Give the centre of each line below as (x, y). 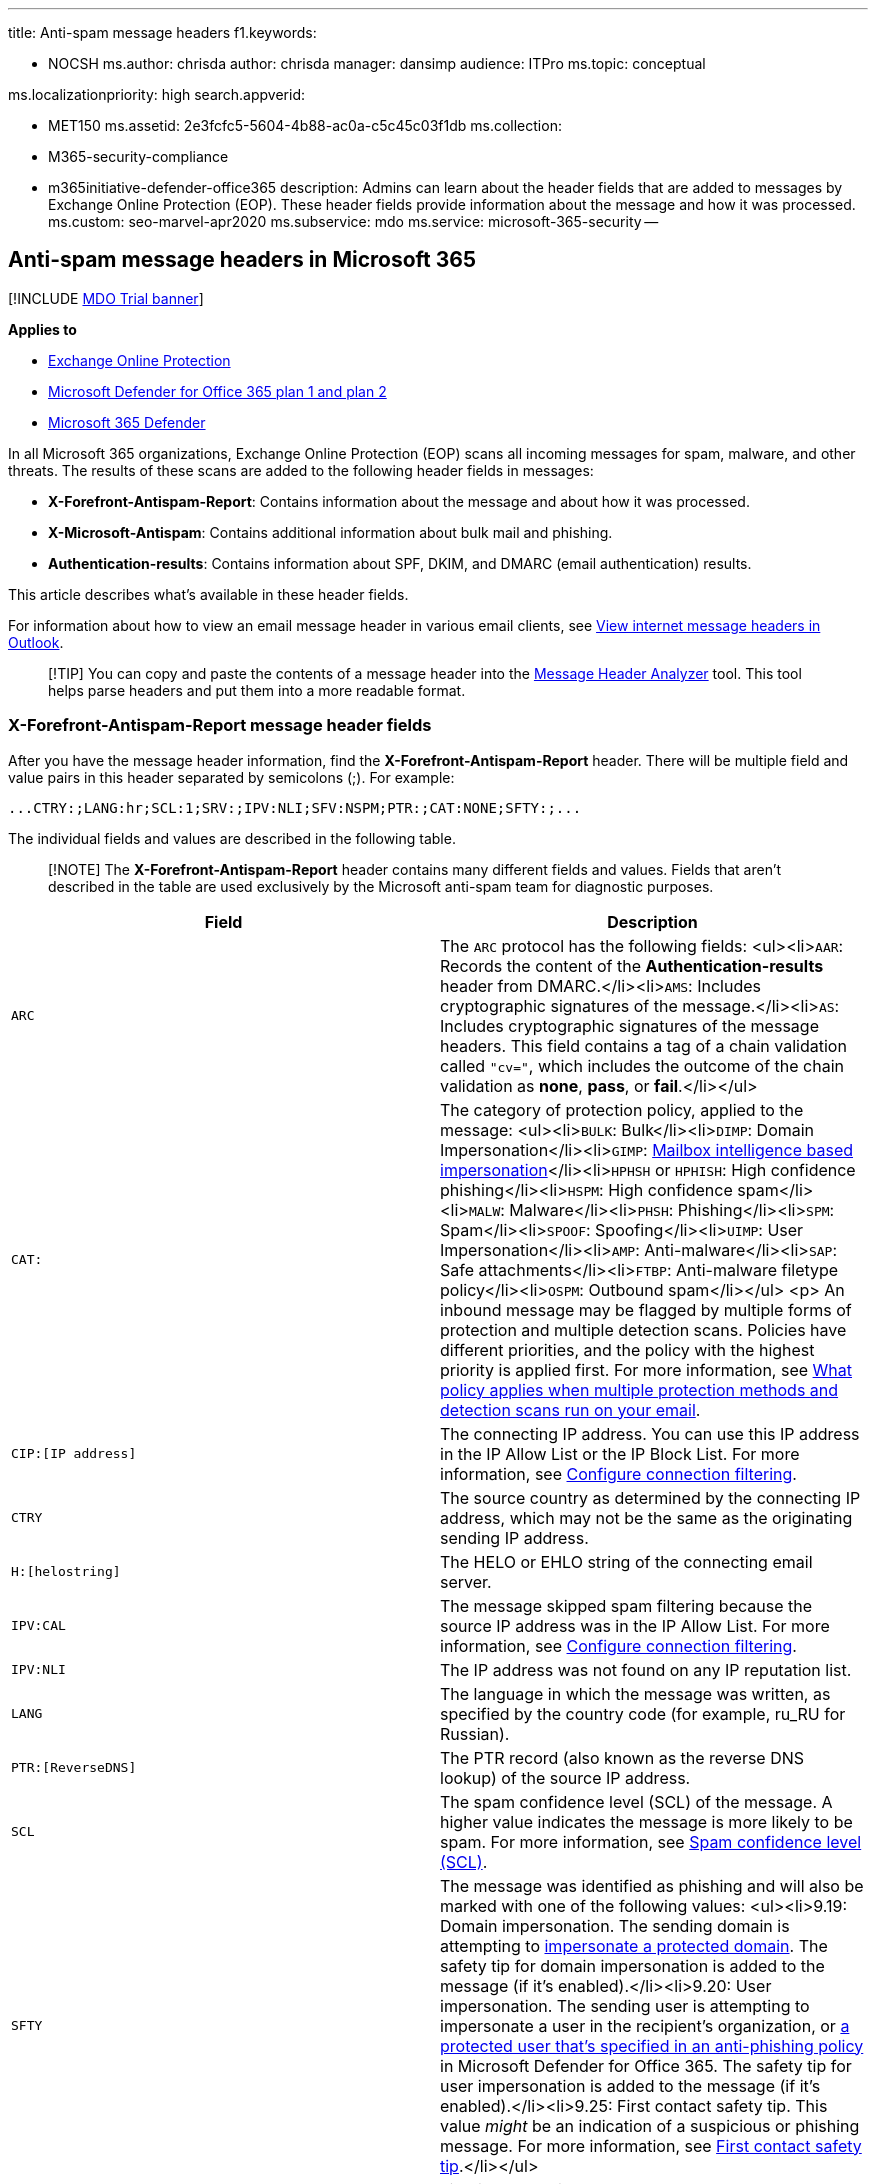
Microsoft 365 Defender (127, 422)
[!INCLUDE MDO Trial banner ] (106, 298)
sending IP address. (514, 1537)
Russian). (475, 1733)
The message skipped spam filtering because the (626, 1605)
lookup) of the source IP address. (565, 1777)
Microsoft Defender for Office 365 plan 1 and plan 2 (217, 391)
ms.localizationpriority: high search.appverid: (156, 94)
